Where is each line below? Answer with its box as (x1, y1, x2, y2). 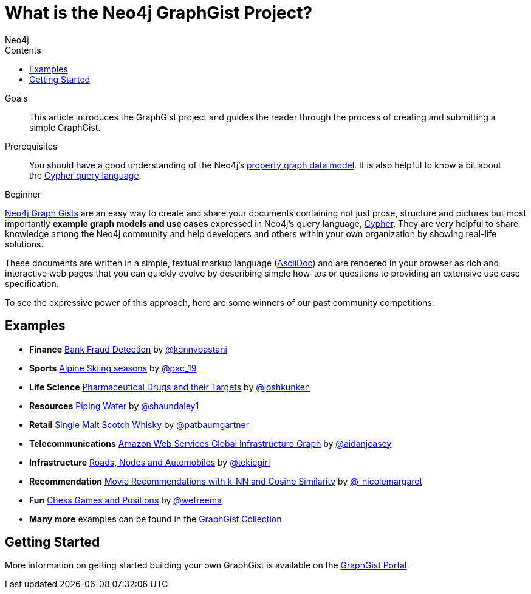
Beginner (5, 188, 41, 199)
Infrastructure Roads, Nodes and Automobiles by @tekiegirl (29, 457, 270, 468)
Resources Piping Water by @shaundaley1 (29, 400, 199, 411)
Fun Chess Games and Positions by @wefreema (29, 494, 222, 505)
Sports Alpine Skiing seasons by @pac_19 (29, 362, 197, 373)
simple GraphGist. (29, 122, 101, 133)
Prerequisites (5, 140, 58, 151)
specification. (5, 278, 59, 289)
